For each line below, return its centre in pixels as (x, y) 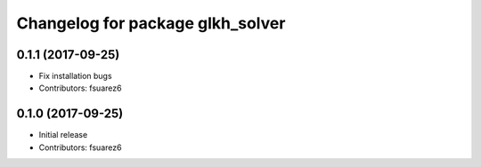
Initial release (63, 135)
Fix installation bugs (75, 76)
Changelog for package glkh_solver (151, 23)
